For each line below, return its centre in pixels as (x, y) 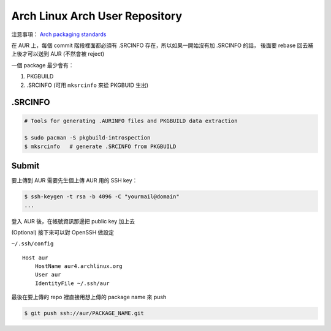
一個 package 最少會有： (43, 65)
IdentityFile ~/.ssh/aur (72, 283)
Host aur (35, 258)
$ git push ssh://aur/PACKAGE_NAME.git (84, 313)
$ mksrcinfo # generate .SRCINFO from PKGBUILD (100, 146)
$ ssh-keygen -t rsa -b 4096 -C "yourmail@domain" (102, 197)
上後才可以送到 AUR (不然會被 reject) (58, 54)
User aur (48, 275)
